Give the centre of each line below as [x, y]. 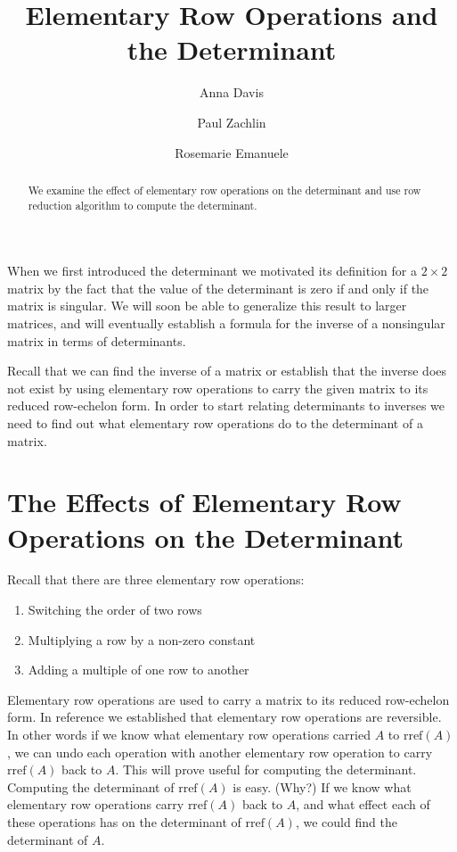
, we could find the [346, 821]
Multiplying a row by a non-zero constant [142, 639]
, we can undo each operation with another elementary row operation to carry [220, 752]
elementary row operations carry [96, 804]
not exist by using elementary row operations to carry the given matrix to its [218, 388]
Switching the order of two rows [115, 610]
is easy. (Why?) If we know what [322, 786]
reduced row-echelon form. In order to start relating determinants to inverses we [226, 405]
